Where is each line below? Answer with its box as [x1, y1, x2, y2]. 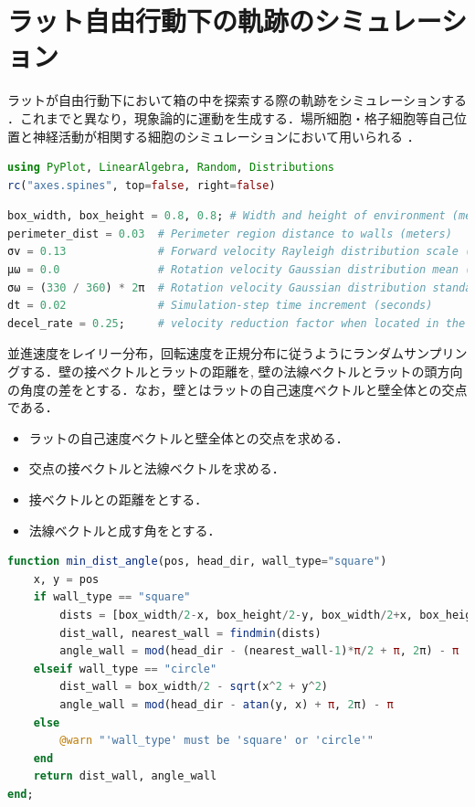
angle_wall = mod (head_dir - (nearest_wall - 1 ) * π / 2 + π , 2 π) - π [59, 644, 459, 658]
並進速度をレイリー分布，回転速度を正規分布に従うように [7, 344, 353, 363]
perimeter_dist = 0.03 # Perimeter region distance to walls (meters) [7, 227, 452, 240]
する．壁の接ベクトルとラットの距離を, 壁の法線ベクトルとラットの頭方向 [19, 362, 463, 381]
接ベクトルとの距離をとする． [28, 490, 208, 508]
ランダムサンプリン [352, 344, 468, 363]
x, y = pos [33, 572, 100, 586]
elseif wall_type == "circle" [33, 662, 217, 675]
